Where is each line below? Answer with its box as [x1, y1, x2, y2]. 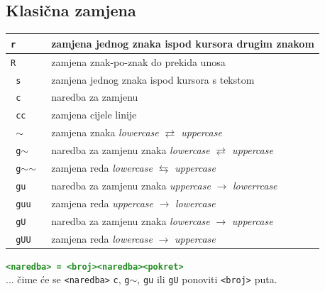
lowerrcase [232, 177, 277, 192]
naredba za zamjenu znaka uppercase [51, 177, 211, 192]
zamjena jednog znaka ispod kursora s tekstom [51, 72, 255, 87]
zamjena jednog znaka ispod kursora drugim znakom [51, 35, 314, 50]
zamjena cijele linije [51, 107, 137, 122]
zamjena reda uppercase [51, 195, 153, 210]
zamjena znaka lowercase [51, 125, 159, 140]
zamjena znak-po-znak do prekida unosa [51, 54, 226, 69]
